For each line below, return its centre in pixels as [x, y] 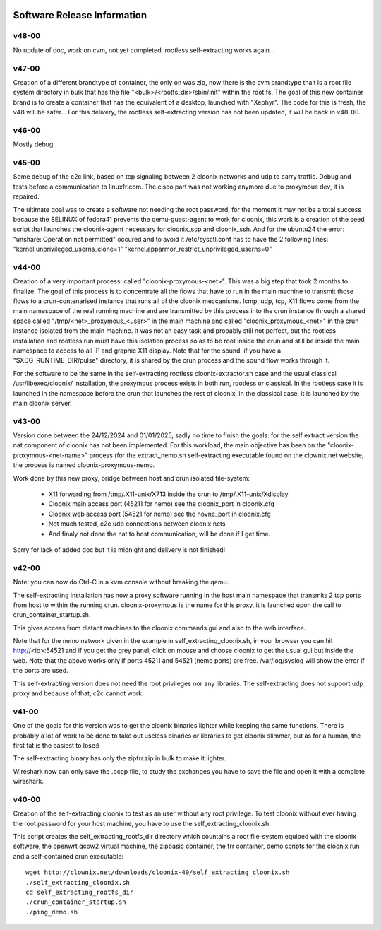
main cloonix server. [42, 403]
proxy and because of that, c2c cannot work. [78, 693]
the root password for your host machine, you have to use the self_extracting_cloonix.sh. [142, 823]
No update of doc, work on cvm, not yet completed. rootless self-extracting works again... [144, 50]
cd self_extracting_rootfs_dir [80, 892]
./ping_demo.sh [52, 912]
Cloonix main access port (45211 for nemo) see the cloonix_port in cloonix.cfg [162, 504]
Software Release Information [80, 15]
